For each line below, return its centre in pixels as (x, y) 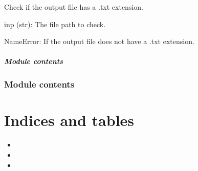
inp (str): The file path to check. (55, 24)
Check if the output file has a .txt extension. (74, 7)
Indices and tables (69, 120)
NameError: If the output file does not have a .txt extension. (99, 41)
